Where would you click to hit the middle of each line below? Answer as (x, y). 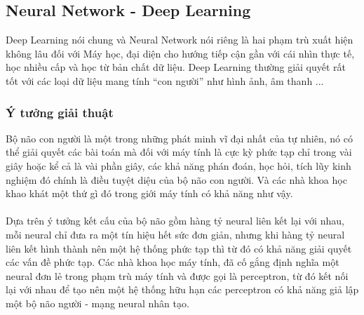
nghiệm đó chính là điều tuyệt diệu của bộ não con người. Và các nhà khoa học (176, 179)
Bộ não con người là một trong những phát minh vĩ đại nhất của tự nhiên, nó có (179, 138)
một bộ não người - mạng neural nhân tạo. (97, 303)
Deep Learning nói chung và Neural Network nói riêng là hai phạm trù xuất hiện (180, 40)
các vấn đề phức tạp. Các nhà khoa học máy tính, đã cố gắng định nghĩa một (173, 262)
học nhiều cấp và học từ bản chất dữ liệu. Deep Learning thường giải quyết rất (176, 67)
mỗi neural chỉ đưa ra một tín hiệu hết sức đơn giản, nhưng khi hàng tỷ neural (175, 234)
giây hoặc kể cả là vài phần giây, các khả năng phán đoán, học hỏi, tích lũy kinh (178, 165)
